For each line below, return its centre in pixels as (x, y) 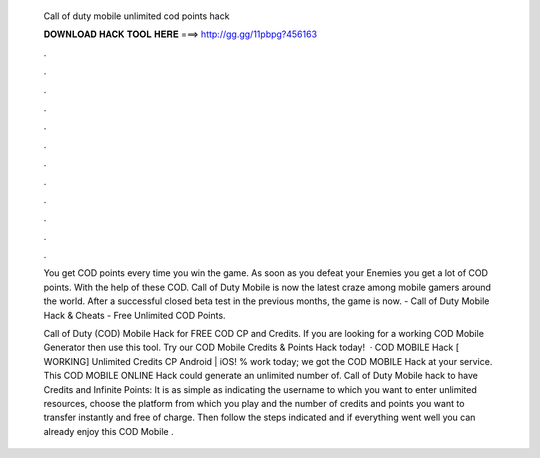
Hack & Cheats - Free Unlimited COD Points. (134, 315)
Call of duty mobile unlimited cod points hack (136, 16)
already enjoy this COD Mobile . (108, 431)
